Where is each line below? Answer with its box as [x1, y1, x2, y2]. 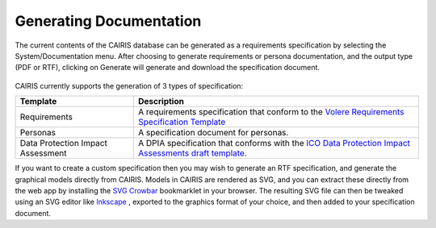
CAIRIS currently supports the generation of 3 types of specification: [15, 81, 244, 90]
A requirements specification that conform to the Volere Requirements [138, 106, 405, 118]
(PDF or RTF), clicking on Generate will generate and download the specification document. [15, 63, 321, 73]
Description [138, 96, 185, 107]
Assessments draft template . [138, 147, 248, 159]
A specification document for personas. [138, 127, 289, 139]
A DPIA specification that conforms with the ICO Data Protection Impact [138, 138, 411, 149]
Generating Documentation [15, 12, 202, 30]
